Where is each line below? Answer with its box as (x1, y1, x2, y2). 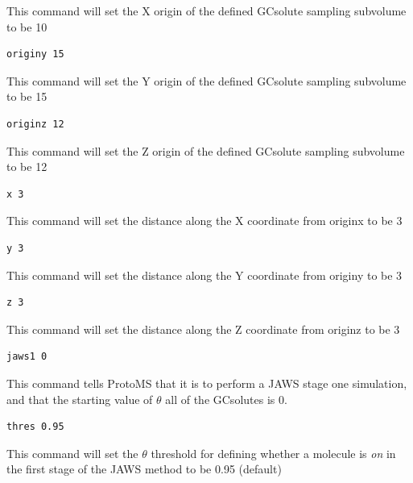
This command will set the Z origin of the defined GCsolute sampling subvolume (6, 142, 405, 159)
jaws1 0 (6, 351, 47, 363)
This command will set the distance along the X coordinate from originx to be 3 (6, 212, 403, 229)
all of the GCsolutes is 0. (165, 390, 287, 407)
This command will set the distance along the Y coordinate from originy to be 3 (6, 266, 403, 283)
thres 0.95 (6, 421, 64, 433)
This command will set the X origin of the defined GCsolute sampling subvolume (6, 2, 407, 19)
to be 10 (6, 18, 47, 35)
